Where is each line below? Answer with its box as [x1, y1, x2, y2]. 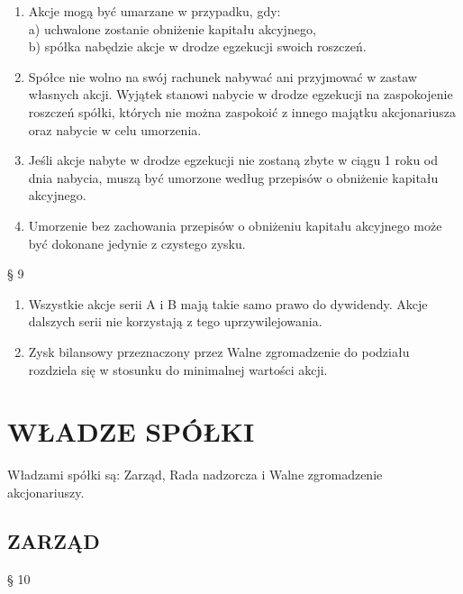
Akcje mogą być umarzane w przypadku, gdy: [28, 2, 281, 20]
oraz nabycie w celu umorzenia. [28, 120, 202, 139]
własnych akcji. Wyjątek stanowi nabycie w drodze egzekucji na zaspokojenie [28, 85, 453, 104]
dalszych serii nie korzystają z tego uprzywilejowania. [28, 312, 322, 331]
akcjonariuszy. [7, 482, 85, 501]
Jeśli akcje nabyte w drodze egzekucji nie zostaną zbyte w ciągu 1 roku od [28, 151, 439, 169]
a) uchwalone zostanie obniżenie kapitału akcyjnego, [28, 19, 316, 38]
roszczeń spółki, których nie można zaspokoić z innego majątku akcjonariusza [28, 102, 456, 121]
